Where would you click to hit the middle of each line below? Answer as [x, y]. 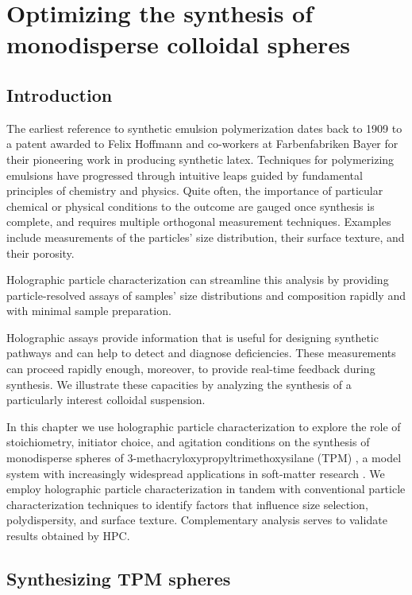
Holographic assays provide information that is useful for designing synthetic [193, 337]
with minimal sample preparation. [89, 311]
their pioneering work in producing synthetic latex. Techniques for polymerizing [200, 159]
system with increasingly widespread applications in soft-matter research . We [196, 473]
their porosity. [40, 253]
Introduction [60, 94]
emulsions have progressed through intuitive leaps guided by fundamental [185, 175]
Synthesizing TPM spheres [119, 578]
